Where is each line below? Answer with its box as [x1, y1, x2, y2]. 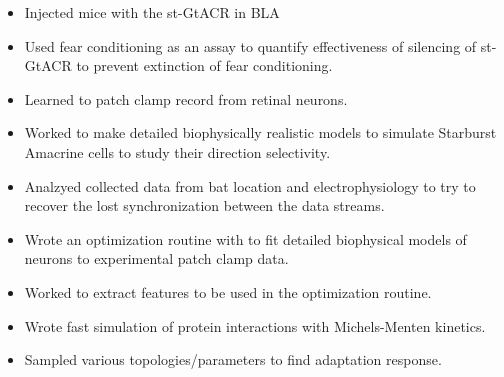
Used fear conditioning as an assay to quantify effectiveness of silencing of [24, 35, 477, 56]
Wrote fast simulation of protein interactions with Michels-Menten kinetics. [24, 315, 486, 336]
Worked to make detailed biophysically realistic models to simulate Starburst [24, 122, 497, 143]
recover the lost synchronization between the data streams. [24, 195, 385, 216]
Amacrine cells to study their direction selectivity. [24, 141, 331, 162]
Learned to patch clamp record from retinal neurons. [24, 88, 348, 109]
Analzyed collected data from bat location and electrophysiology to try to [24, 175, 476, 196]
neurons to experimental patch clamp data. [24, 248, 289, 269]
